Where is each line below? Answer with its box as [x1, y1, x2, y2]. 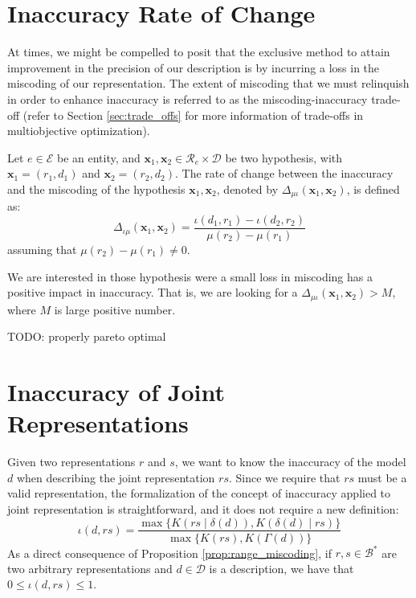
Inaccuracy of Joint [7, 375, 226, 408]
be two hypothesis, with [225, 149, 343, 166]
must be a [357, 469, 407, 485]
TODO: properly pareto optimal [7, 328, 166, 345]
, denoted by [216, 180, 279, 197]
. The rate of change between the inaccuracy [174, 165, 394, 182]
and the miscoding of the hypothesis [7, 180, 186, 197]
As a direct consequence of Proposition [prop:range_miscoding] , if [7, 544, 332, 561]
